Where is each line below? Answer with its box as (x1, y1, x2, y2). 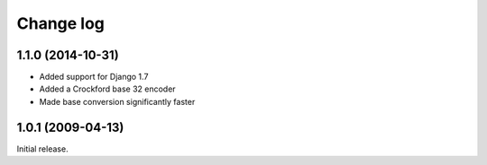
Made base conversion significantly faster (39, 96, 196, 107)
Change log (16, 13, 106, 33)
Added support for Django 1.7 (39, 72, 149, 82)
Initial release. (16, 143, 69, 154)
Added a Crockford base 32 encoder (39, 83, 176, 94)
